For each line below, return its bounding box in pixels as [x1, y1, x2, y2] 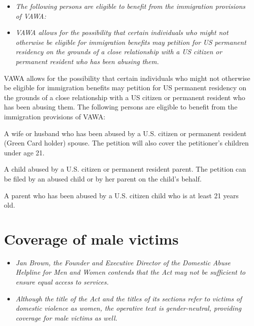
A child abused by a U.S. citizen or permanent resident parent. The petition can [4, 164, 246, 174]
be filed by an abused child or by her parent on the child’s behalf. [4, 173, 202, 183]
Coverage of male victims [4, 228, 179, 249]
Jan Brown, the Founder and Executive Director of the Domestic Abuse [15, 257, 231, 267]
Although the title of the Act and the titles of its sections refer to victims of [15, 293, 242, 303]
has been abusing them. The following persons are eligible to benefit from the [4, 102, 238, 112]
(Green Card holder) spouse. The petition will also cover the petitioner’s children [4, 138, 249, 148]
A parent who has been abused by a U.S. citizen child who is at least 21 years [4, 190, 239, 200]
